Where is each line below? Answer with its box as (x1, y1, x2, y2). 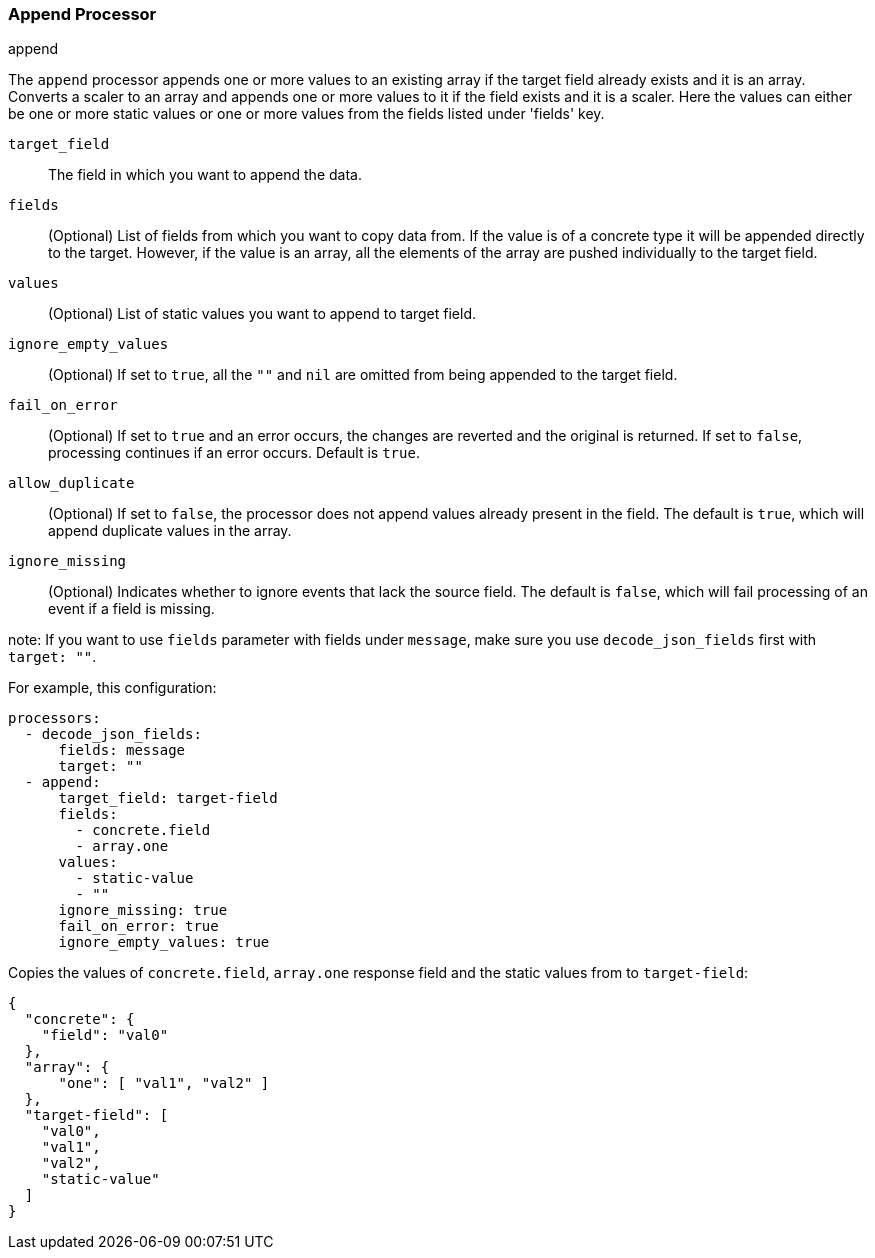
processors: (8, 710, 101, 727)
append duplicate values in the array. (48, 522, 292, 540)
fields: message (58, 742, 186, 759)
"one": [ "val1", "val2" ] (58, 1075, 270, 1092)
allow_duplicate (8, 475, 135, 492)
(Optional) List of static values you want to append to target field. (48, 305, 477, 323)
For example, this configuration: (8, 679, 217, 697)
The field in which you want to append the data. (48, 166, 362, 184)
